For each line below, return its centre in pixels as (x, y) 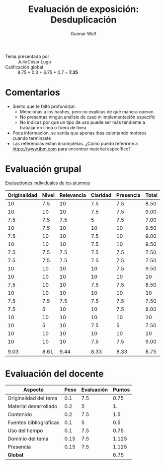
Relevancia (73, 195)
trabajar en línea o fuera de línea (53, 127)
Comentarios (33, 93)
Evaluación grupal (43, 169)
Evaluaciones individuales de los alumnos (48, 183)
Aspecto (33, 390)
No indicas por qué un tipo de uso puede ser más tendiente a (82, 122)
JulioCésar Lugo (34, 61)
